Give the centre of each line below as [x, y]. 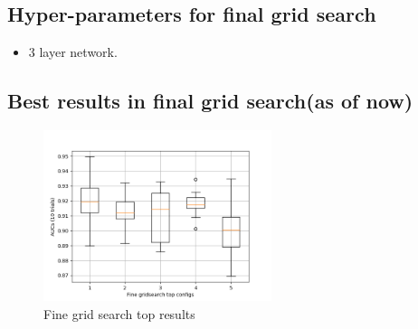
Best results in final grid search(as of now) [210, 101]
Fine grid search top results [119, 313]
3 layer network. [73, 52]
